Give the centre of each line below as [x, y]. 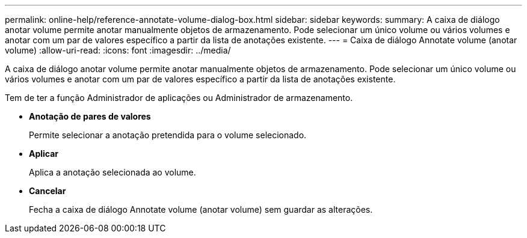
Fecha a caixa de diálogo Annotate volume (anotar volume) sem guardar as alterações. [201, 209]
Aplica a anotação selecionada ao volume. [112, 172]
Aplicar [44, 154]
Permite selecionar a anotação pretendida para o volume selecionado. [168, 135]
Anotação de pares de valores [90, 116]
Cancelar [48, 191]
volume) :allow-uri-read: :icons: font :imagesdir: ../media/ [118, 50]
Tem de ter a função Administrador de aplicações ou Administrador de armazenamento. [179, 98]
